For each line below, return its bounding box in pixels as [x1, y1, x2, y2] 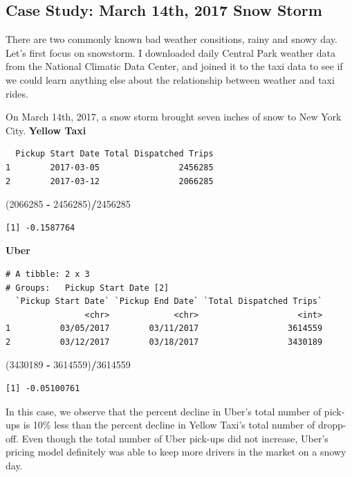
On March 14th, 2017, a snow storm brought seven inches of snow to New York [6, 109, 342, 124]
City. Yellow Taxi [6, 123, 86, 137]
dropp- [317, 417, 346, 432]
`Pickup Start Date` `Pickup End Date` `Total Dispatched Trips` [15, 296, 323, 307]
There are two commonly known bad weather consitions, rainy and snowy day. [6, 32, 337, 46]
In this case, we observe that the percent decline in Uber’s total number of [6, 404, 322, 418]
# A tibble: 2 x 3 [6, 269, 90, 279]
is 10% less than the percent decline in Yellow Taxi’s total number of [23, 417, 315, 432]
